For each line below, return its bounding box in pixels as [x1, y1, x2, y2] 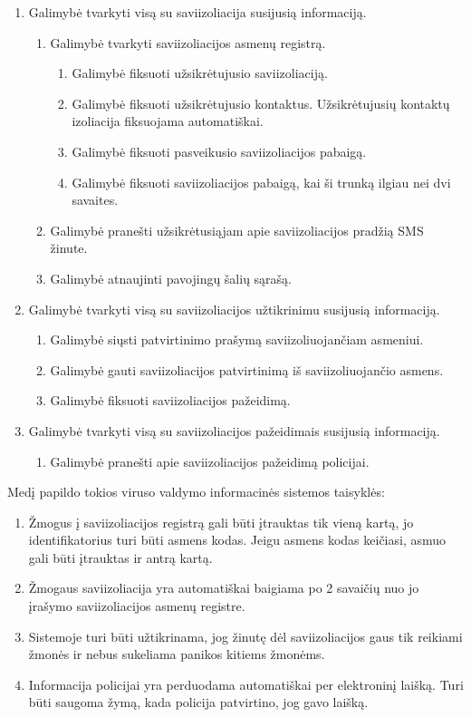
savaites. [72, 190, 119, 209]
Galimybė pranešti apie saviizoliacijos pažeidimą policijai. [50, 451, 370, 470]
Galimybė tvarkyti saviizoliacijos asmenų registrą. [50, 33, 326, 52]
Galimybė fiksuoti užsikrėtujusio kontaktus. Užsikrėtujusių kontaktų [72, 93, 450, 112]
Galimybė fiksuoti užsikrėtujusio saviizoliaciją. [72, 63, 328, 82]
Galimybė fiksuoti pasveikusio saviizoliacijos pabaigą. [72, 141, 367, 160]
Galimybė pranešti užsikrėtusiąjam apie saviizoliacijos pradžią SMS [50, 220, 424, 239]
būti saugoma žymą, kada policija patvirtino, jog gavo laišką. [28, 693, 369, 712]
